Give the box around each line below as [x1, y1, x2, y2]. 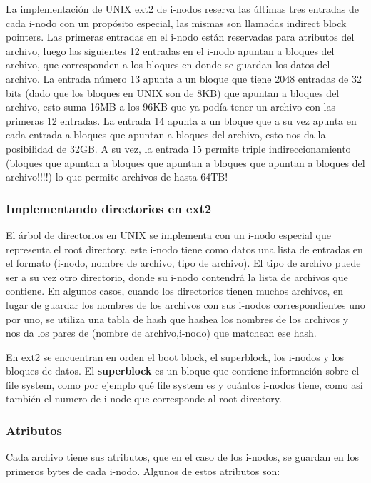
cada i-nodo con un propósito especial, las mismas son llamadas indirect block [6, 15, 347, 30]
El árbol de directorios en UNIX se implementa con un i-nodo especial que [6, 227, 331, 242]
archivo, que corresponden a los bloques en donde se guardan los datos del [6, 57, 330, 72]
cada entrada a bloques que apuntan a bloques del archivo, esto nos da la [6, 127, 326, 142]
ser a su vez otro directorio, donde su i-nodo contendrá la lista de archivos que [6, 269, 348, 284]
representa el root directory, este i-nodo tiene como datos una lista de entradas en [6, 241, 363, 256]
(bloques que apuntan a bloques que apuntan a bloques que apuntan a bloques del [6, 155, 365, 170]
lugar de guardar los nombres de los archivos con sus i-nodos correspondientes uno [6, 297, 365, 312]
